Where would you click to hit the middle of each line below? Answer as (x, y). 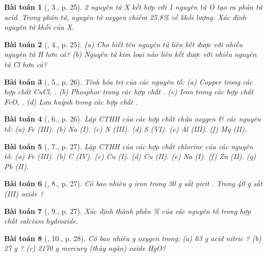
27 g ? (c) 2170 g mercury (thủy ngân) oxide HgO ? (85, 248)
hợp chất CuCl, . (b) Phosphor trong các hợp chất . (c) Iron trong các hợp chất (129, 92)
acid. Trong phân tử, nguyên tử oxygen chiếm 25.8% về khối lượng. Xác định (125, 17)
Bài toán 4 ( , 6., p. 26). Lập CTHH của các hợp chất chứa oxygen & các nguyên (133, 119)
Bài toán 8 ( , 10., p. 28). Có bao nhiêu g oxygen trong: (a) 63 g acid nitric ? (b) (133, 238)
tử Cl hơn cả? (26, 64)
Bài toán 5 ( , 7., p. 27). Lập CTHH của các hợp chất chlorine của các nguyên (129, 146)
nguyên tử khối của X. (39, 27)
